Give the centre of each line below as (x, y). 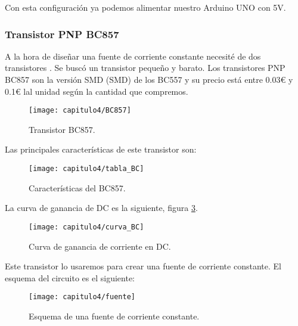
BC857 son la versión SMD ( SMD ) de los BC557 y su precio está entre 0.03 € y (149, 79)
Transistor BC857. (62, 129)
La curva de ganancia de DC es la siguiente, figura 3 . (101, 208)
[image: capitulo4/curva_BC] (86, 227)
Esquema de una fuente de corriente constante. (114, 316)
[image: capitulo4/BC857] (80, 111)
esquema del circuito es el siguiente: (70, 277)
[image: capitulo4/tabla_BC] (86, 169)
